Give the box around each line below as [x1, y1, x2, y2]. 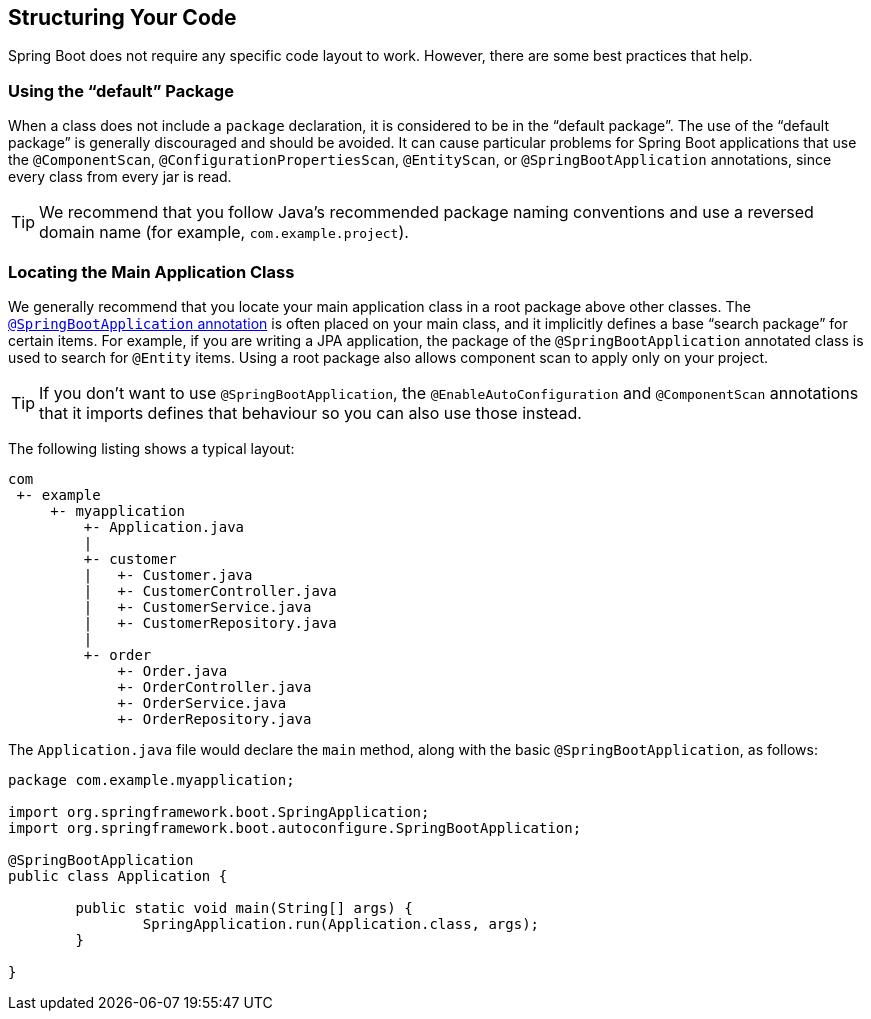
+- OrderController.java [117, 678, 312, 695]
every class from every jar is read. [8, 168, 232, 186]
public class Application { [8, 867, 228, 884]
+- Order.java [117, 662, 228, 679]
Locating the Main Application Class [8, 261, 295, 282]
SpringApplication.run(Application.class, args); [142, 915, 540, 932]
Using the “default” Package [8, 80, 234, 101]
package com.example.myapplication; [8, 771, 295, 788]
